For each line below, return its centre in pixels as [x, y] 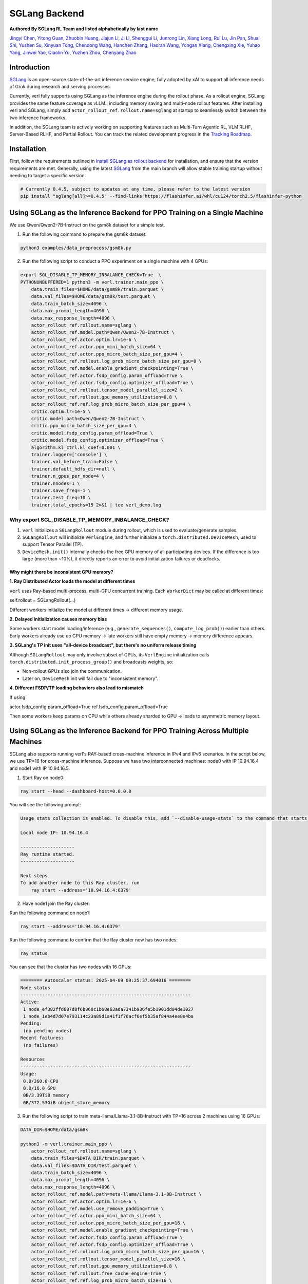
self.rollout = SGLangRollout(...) [43, 600]
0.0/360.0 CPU [41, 1081]
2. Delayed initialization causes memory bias [58, 619]
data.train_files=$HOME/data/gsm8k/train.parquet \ [98, 289]
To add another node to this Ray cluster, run [80, 883]
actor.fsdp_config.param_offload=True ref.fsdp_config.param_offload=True [89, 707]
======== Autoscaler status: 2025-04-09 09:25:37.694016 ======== [105, 980]
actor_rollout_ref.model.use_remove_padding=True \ [98, 1209]
